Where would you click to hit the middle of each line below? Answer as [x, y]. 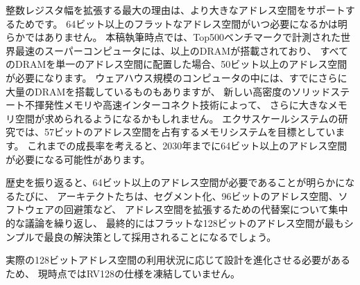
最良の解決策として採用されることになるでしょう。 [160, 236]
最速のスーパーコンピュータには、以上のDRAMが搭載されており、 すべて [181, 50]
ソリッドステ [321, 91]
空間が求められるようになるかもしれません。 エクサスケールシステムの [177, 118]
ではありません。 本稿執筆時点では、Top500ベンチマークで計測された [182, 37]
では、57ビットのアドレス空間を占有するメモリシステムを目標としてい [175, 132]
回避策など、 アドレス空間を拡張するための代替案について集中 [206, 209]
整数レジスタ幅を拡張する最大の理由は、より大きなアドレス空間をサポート [175, 10]
